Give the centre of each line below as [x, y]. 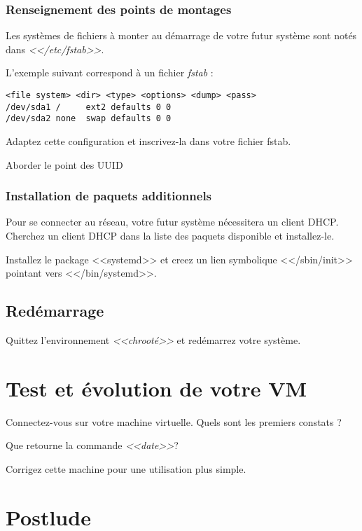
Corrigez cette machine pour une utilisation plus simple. [126, 468]
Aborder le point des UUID [64, 164]
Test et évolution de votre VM [156, 388]
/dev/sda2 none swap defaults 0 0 [89, 119]
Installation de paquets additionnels [109, 196]
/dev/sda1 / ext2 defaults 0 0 [89, 107]
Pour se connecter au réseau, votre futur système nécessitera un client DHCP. [172, 222]
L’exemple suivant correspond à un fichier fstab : [110, 73]
